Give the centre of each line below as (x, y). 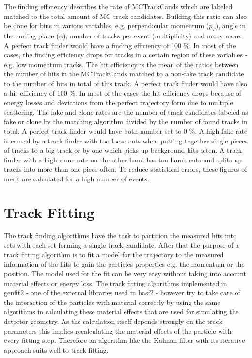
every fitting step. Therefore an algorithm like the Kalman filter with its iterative (125, 340)
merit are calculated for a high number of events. (77, 178)
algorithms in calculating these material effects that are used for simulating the (121, 312)
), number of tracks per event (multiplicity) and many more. (152, 35)
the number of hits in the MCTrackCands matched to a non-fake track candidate (124, 74)
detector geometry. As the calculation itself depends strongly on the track (113, 321)
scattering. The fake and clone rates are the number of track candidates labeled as (126, 112)
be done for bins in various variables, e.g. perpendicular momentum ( (107, 26)
